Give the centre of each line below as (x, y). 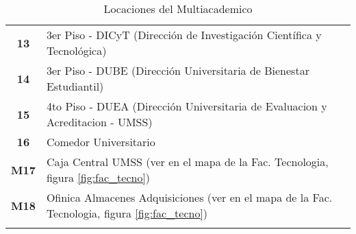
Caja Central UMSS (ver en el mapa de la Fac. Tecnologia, (187, 162)
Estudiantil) (75, 86)
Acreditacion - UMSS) (99, 122)
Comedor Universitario (101, 142)
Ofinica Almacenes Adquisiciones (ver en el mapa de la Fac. (189, 197)
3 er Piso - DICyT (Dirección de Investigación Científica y (184, 35)
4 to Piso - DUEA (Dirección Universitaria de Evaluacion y (187, 106)
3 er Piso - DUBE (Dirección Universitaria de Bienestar (178, 70)
